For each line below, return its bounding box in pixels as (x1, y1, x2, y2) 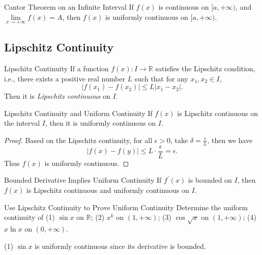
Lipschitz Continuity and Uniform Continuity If (4, 107, 153, 118)
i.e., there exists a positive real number (4, 73, 125, 83)
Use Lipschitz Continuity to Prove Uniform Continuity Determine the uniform (4, 202, 248, 212)
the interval (4, 118, 40, 128)
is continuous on (158, 2, 209, 12)
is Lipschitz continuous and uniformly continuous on (26, 185, 189, 195)
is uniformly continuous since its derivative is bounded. (35, 240, 206, 251)
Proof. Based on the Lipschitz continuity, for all (4, 134, 153, 145)
